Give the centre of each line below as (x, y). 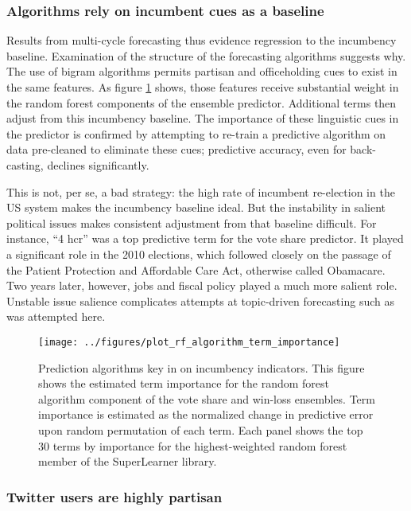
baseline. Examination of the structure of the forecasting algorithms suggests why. (206, 55)
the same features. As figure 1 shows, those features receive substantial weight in (203, 87)
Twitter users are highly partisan (114, 496)
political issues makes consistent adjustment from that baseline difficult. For (192, 222)
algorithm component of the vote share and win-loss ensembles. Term (207, 398)
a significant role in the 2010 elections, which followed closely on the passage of (199, 254)
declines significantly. (98, 164)
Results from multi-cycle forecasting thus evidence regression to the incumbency (202, 40)
